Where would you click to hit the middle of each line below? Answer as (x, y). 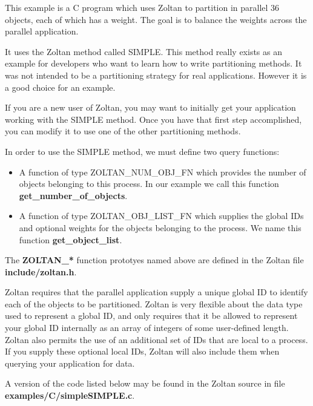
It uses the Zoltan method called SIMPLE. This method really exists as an (144, 51)
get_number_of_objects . (73, 195)
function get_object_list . (71, 239)
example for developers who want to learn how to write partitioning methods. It (153, 63)
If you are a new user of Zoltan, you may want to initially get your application (150, 107)
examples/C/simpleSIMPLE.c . (70, 395)
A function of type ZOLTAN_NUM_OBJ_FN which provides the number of (163, 172)
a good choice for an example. (60, 87)
